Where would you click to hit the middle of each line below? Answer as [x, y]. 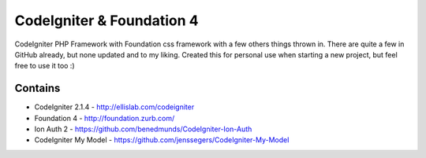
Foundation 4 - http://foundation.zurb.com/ [105, 118]
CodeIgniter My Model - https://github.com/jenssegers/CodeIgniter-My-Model [162, 140]
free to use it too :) [45, 66]
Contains [37, 88]
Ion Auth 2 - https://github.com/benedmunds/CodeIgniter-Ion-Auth [143, 129]
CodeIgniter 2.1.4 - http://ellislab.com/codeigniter [114, 107]
